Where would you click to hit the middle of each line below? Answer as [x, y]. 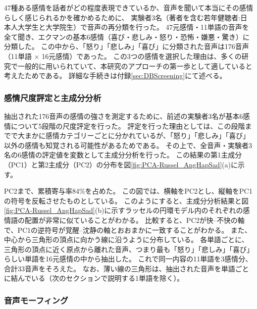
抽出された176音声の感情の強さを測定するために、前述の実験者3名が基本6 [124, 116]
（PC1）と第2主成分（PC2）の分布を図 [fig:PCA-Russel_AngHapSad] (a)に [121, 164]
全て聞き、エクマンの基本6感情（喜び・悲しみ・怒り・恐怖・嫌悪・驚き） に [127, 36]
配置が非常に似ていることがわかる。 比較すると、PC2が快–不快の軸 [134, 220]
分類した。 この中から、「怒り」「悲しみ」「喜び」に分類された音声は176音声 [127, 46]
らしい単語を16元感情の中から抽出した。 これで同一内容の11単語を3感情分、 [128, 259]
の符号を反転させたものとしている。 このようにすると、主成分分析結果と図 [126, 200]
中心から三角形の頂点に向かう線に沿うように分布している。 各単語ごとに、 [126, 239]
